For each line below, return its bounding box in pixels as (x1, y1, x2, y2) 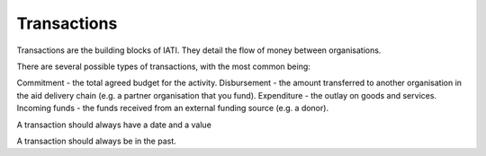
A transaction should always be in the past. (16, 135, 177, 146)
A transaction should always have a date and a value (16, 119, 211, 130)
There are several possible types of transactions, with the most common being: (16, 61, 310, 72)
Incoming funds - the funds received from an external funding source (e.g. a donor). (16, 103, 328, 114)
